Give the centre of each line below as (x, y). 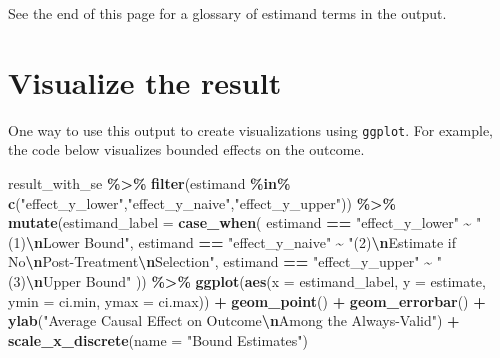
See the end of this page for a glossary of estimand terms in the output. (227, 13)
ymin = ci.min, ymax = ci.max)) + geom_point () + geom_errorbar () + (247, 300)
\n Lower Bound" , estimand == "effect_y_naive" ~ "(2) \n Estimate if (240, 241)
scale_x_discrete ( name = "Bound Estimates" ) (158, 339)
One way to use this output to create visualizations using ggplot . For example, (250, 129)
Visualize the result (145, 81)
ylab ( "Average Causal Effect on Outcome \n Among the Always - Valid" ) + (234, 320)
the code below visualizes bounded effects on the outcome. (186, 149)
